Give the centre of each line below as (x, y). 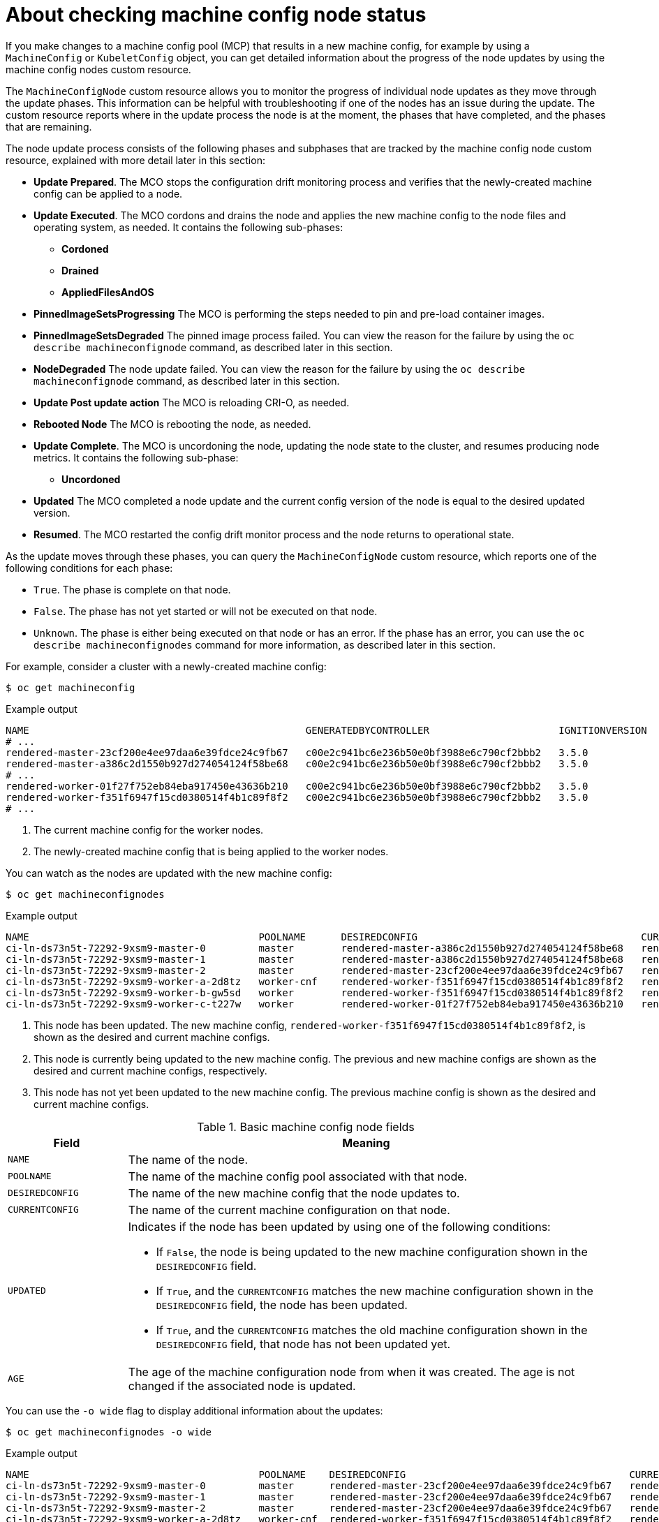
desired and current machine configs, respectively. (150, 1070)
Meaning (366, 1143)
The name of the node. (188, 1159)
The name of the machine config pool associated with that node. (298, 1176)
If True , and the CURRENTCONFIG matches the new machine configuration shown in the (375, 1291)
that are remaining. (49, 126)
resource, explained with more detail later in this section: (135, 160)
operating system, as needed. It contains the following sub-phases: (188, 227)
